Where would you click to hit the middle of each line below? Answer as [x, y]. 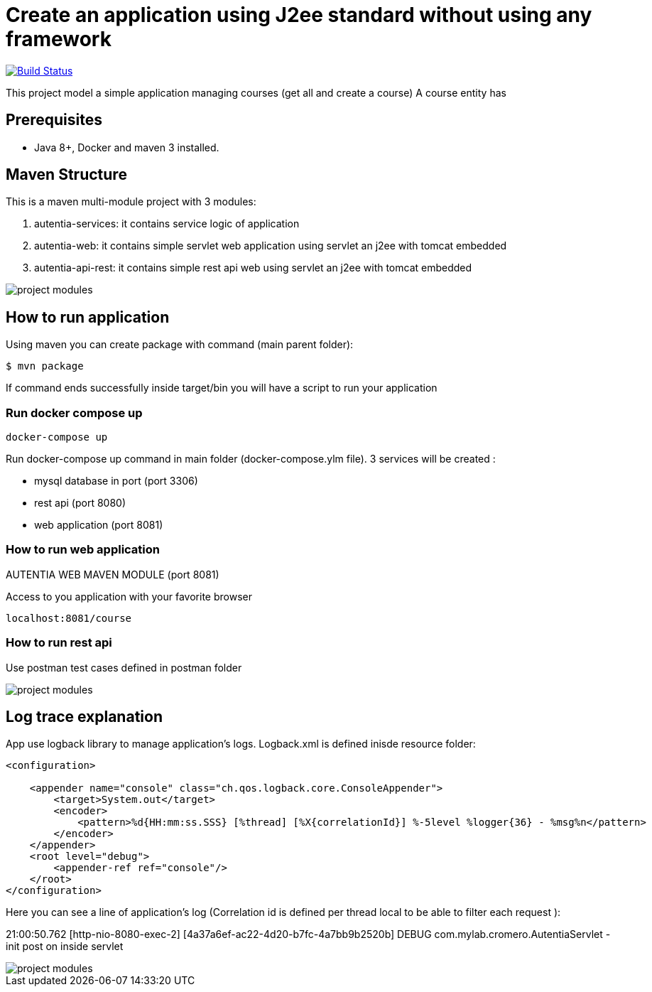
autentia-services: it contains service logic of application [167, 224]
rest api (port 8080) [80, 503]
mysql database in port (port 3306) [116, 481]
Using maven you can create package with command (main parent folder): [180, 345]
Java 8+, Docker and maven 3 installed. [127, 147]
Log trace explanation [84, 716]
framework [59, 39]
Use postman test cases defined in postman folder [124, 667]
